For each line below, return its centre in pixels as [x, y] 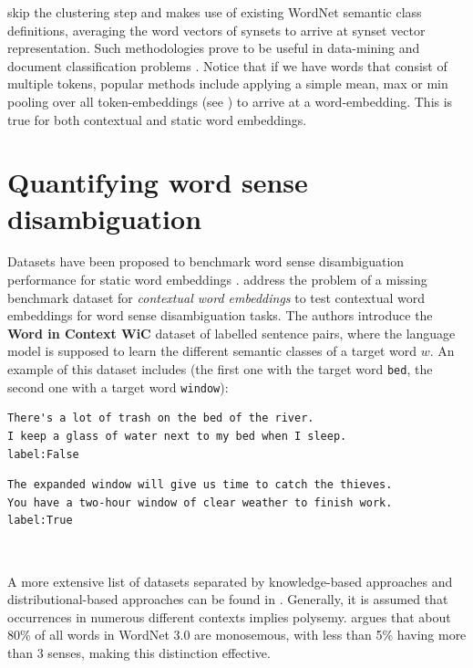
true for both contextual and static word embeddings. [157, 119]
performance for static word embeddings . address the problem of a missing [217, 280]
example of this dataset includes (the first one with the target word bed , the [220, 369]
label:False [43, 454]
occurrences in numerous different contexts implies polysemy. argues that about [229, 616]
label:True [40, 521]
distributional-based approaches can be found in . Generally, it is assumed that [228, 599]
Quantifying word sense [158, 182]
